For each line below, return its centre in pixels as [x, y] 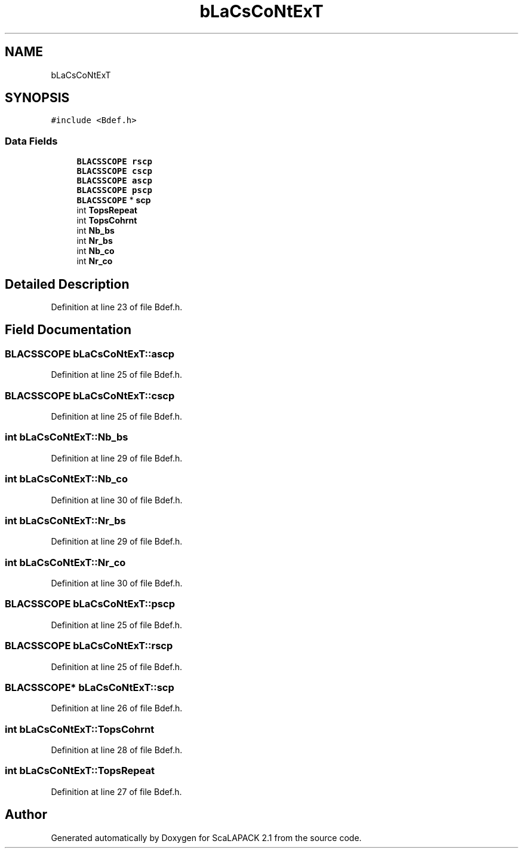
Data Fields [31, 141]
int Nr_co [95, 261]
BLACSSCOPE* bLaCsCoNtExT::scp [90, 687]
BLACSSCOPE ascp [114, 181]
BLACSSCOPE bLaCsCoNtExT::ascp [90, 354]
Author [26, 815]
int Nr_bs [95, 241]
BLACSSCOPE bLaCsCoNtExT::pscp [90, 604]
